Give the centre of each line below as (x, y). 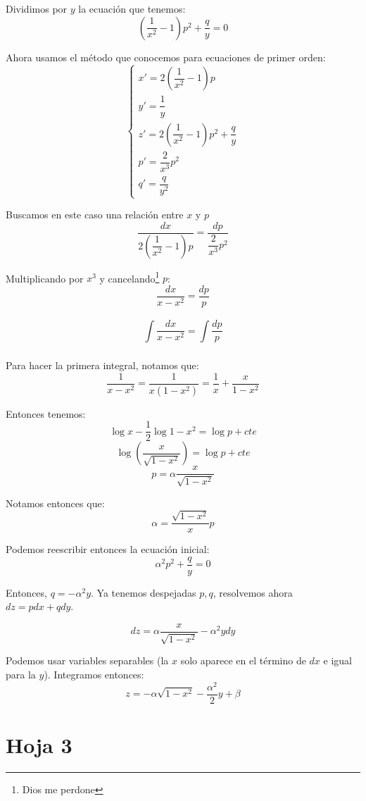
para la (21, 674)
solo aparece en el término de (243, 660)
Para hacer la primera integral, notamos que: (102, 365)
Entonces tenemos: (46, 413)
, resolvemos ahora (253, 592)
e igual (337, 660)
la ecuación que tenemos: (132, 8)
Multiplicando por (45, 278)
